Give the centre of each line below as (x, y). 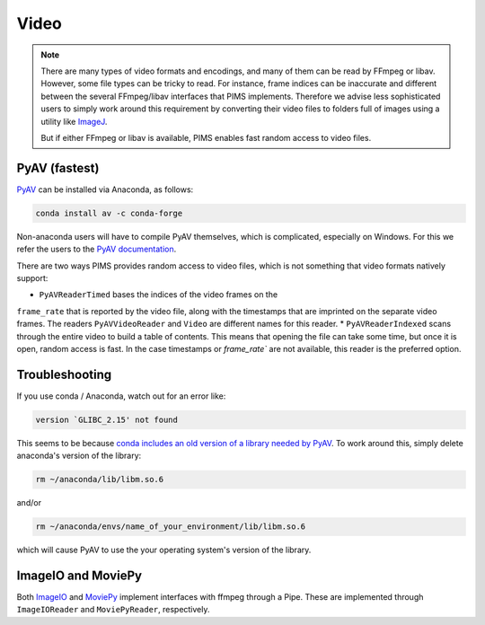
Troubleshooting (64, 374)
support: (32, 277)
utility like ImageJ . (74, 121)
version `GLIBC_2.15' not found (107, 419)
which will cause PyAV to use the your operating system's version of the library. (164, 550)
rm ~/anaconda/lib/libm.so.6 (100, 480)
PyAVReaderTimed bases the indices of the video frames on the (159, 295)
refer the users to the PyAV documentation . (97, 249)
